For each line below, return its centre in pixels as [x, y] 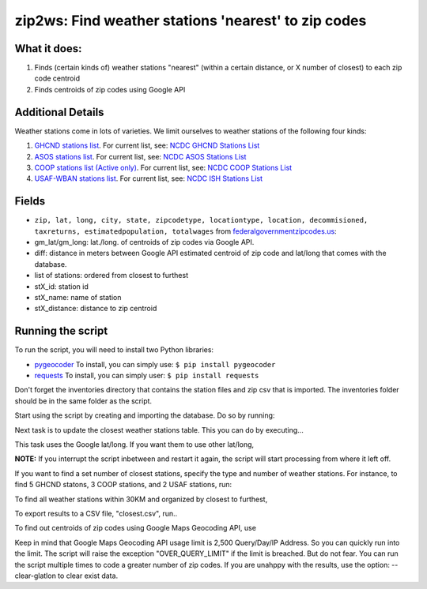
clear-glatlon [36, 576]
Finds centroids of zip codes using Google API [110, 89]
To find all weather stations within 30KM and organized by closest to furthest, [141, 499]
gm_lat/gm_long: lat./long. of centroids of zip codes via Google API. [144, 242]
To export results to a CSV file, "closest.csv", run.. [96, 513]
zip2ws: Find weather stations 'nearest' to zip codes [191, 21]
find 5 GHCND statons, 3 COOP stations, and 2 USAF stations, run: [123, 485]
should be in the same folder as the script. [83, 401]
